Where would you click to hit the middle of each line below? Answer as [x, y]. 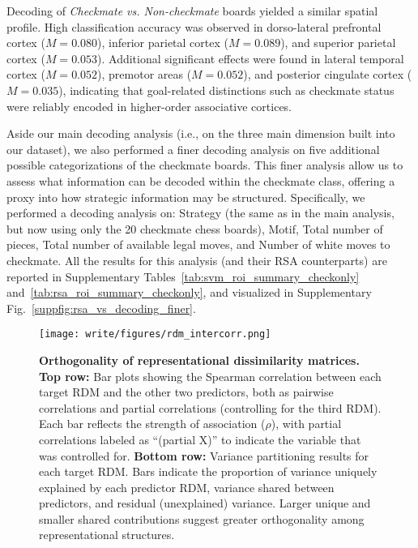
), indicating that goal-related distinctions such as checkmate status [226, 90]
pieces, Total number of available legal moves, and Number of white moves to [198, 244]
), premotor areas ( [145, 74]
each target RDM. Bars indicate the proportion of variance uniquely [208, 471]
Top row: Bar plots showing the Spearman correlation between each [210, 376]
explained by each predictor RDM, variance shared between [187, 487]
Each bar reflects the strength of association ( [152, 424]
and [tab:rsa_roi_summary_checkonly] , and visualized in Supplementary [189, 292]
